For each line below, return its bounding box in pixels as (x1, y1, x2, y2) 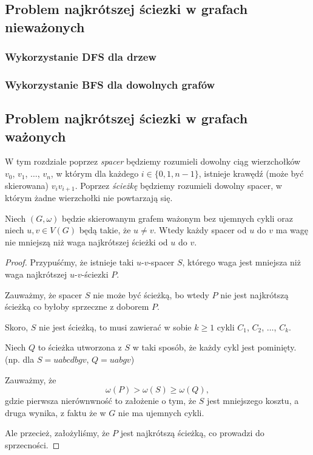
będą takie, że (79, 224, 131, 236)
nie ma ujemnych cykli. (118, 406, 204, 419)
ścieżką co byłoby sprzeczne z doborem (5, 300, 149, 313)
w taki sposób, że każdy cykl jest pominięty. (132, 341, 297, 354)
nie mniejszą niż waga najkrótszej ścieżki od (5, 235, 168, 248)
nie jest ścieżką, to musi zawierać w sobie (39, 320, 192, 333)
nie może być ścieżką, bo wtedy (93, 288, 209, 301)
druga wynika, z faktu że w (5, 406, 106, 419)
